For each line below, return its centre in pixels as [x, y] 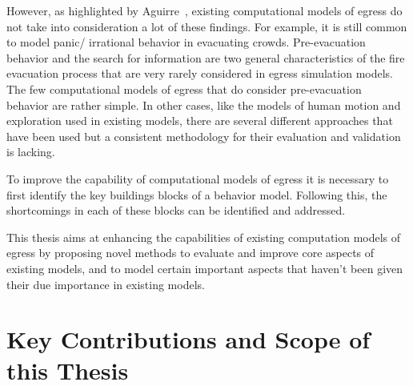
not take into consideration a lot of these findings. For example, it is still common [207, 26]
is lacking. [31, 152]
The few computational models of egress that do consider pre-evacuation [184, 88]
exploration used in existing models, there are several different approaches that [200, 121]
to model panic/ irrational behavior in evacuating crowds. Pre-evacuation [186, 42]
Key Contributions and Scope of [188, 339]
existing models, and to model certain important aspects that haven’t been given [205, 268]
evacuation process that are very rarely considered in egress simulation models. [200, 73]
